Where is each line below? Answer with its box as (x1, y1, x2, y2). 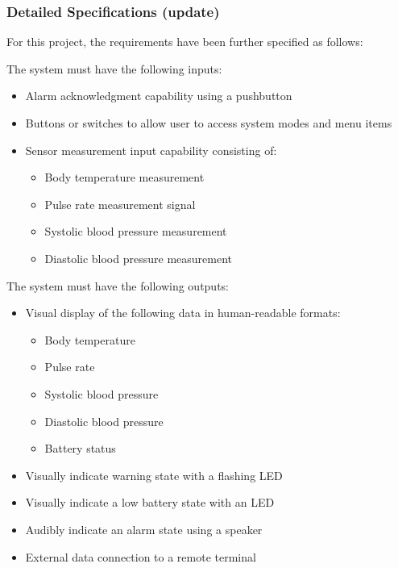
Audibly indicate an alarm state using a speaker (25, 520, 263, 537)
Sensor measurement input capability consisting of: (25, 141, 277, 158)
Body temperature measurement (44, 169, 205, 186)
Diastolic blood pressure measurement (44, 249, 232, 266)
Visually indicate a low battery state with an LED (25, 494, 275, 511)
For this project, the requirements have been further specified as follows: (6, 33, 363, 50)
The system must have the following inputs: (6, 60, 222, 77)
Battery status (44, 440, 116, 457)
